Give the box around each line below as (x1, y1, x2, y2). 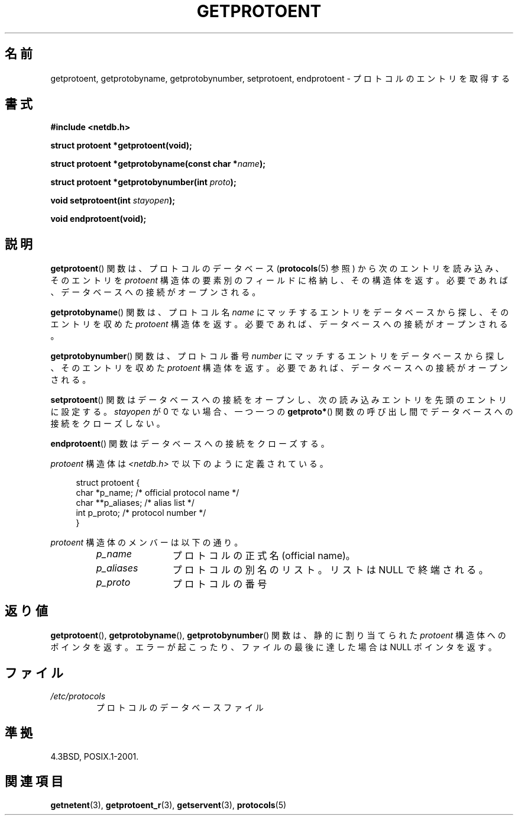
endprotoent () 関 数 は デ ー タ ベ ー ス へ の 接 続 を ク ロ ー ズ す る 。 (50, 438, 329, 449)
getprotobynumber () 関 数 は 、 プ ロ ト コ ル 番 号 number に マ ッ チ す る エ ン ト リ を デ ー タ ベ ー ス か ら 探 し (50, 351, 505, 361)
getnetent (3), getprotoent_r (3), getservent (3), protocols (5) (50, 799, 287, 810)
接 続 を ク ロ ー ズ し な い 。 (50, 418, 165, 429)
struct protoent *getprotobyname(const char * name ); (50, 159, 266, 169)
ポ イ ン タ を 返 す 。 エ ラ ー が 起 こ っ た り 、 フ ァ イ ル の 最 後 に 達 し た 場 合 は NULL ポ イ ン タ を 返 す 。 (50, 642, 497, 653)
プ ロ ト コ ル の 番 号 (172, 578, 267, 590)
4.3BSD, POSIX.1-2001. (50, 751, 139, 761)
